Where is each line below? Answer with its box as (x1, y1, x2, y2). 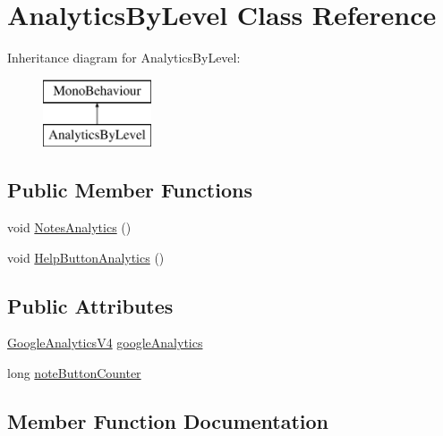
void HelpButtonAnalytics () (7, 247, 165, 266)
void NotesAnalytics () (7, 218, 132, 237)
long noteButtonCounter (7, 364, 141, 382)
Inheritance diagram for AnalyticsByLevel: (7, 48, 241, 67)
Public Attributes (7, 291, 174, 319)
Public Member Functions (7, 176, 252, 204)
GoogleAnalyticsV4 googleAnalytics (7, 333, 203, 352)
